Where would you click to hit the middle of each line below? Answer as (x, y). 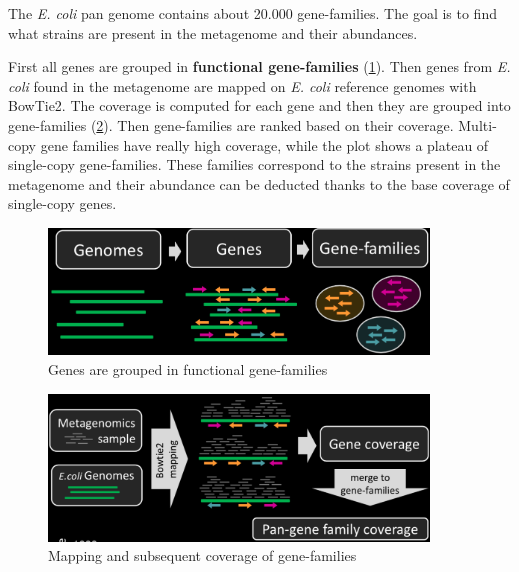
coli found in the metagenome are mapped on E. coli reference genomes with (242, 85)
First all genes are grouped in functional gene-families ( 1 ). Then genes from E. (259, 66)
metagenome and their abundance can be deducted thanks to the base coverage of (259, 183)
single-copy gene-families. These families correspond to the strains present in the (254, 164)
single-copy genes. (62, 203)
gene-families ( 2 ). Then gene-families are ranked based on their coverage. (231, 124)
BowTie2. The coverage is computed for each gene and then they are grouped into (259, 105)
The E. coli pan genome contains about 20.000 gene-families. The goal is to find (252, 13)
